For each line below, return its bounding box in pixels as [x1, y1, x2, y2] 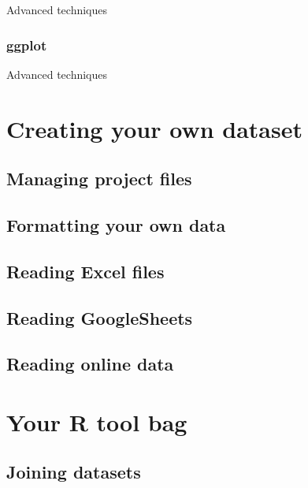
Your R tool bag [6, 405, 187, 438]
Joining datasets [6, 460, 141, 484]
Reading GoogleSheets [6, 305, 193, 330]
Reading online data [6, 352, 174, 376]
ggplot [6, 35, 47, 54]
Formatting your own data [6, 212, 226, 237]
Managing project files [6, 166, 192, 191]
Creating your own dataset [6, 112, 302, 144]
